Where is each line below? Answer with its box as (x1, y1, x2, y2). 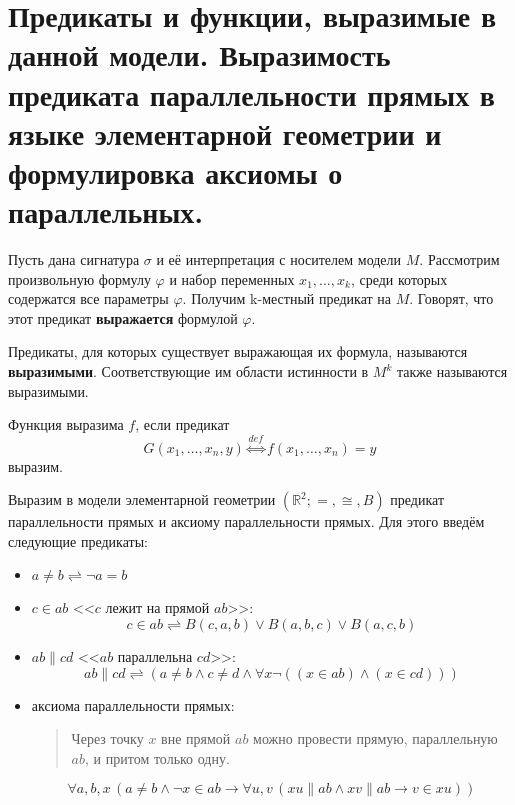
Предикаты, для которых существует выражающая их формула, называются (8, 341, 468, 362)
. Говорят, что (409, 288, 494, 309)
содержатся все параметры (8, 288, 169, 309)
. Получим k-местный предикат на (182, 288, 392, 309)
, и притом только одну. (85, 747, 230, 768)
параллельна (117, 645, 193, 666)
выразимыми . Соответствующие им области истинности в (8, 361, 369, 382)
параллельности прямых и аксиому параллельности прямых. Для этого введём (8, 511, 485, 532)
